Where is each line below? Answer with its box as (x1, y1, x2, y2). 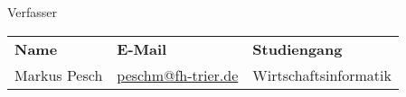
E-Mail (117, 38, 167, 59)
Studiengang (252, 38, 343, 59)
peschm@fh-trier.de (117, 64, 239, 85)
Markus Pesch (14, 64, 103, 85)
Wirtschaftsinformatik (252, 64, 392, 85)
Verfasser (7, 3, 58, 21)
